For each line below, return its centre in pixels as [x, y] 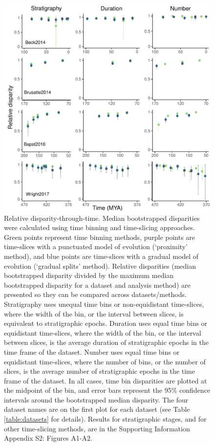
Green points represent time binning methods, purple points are [100, 237]
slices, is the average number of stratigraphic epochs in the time [99, 371]
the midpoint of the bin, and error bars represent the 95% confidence [107, 390]
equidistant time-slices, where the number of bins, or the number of [105, 361]
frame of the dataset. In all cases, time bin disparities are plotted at [106, 380]
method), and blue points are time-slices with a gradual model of [101, 256]
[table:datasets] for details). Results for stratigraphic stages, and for [105, 419]
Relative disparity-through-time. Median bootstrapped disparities [102, 218]
